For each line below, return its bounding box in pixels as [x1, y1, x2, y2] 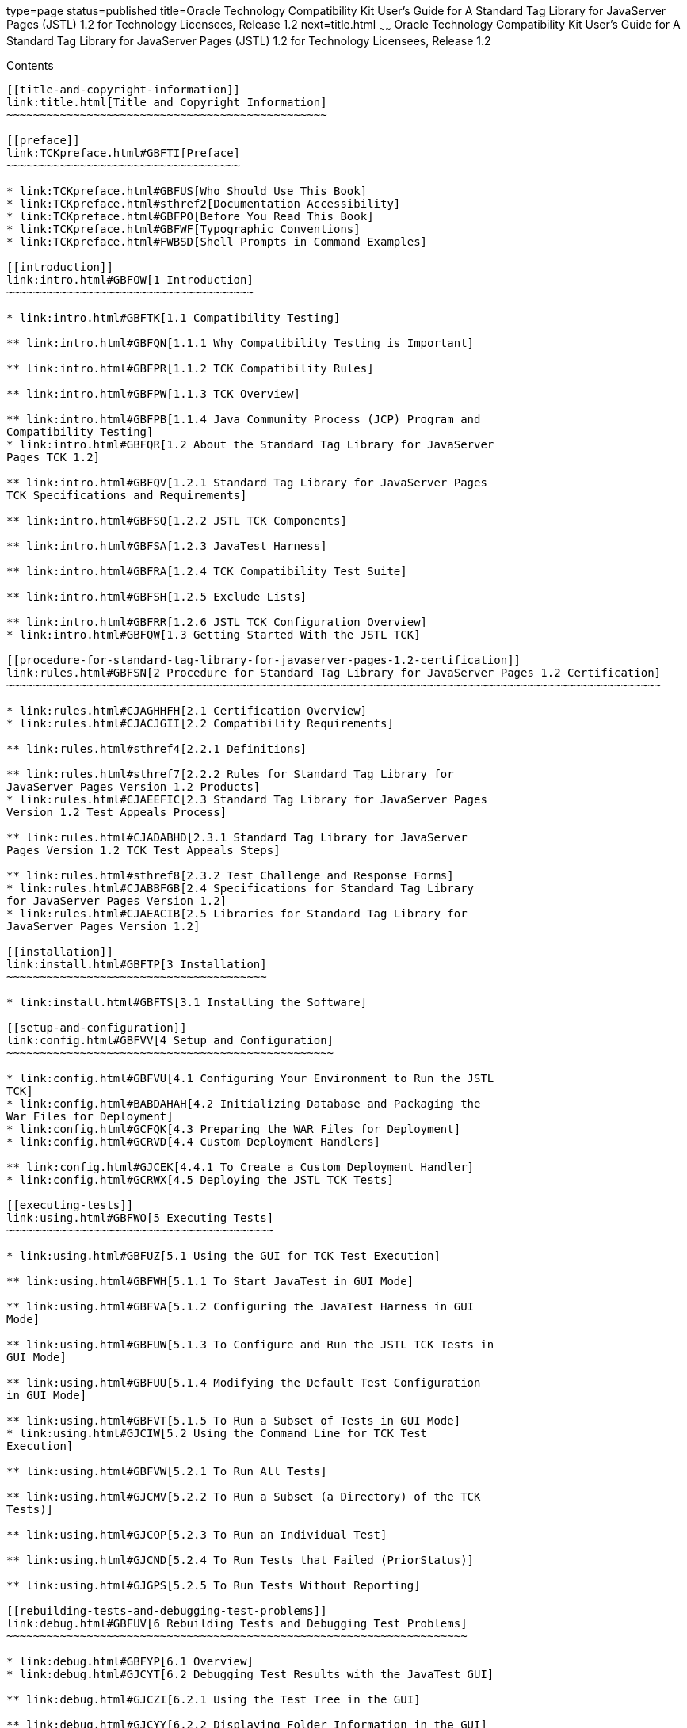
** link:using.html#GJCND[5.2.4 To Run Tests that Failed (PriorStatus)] [6, 1553, 475, 1566]
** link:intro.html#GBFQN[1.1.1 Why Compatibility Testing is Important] [6, 336, 475, 349]
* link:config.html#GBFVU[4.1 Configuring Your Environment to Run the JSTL [6, 1071, 494, 1085]
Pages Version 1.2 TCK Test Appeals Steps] [6, 843, 281, 856]
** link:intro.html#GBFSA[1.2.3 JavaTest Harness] [6, 539, 327, 552]
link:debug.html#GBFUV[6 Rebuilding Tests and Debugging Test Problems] [6, 1616, 468, 1630]
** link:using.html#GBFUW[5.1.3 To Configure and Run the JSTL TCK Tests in [6, 1337, 494, 1351]
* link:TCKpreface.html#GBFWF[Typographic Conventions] [6, 222, 361, 235]
